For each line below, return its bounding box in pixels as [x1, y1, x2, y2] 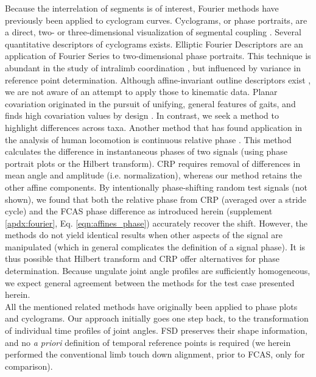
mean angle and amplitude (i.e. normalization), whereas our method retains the [5, 169, 302, 181]
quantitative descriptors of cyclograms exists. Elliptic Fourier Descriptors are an [5, 37, 303, 50]
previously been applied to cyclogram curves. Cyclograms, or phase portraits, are [5, 13, 307, 26]
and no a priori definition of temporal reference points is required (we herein [5, 336, 291, 348]
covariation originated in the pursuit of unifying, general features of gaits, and [5, 97, 296, 110]
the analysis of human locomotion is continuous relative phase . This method [5, 133, 292, 146]
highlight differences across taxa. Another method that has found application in [5, 121, 303, 133]
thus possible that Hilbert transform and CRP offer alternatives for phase [5, 252, 280, 265]
